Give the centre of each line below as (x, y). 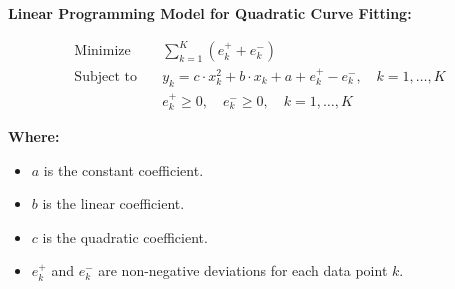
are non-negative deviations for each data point (243, 270)
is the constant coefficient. (123, 169)
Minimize (102, 51)
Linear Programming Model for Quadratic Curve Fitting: (210, 13)
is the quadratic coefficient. (125, 236)
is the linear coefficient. (113, 203)
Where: (34, 136)
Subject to (105, 76)
